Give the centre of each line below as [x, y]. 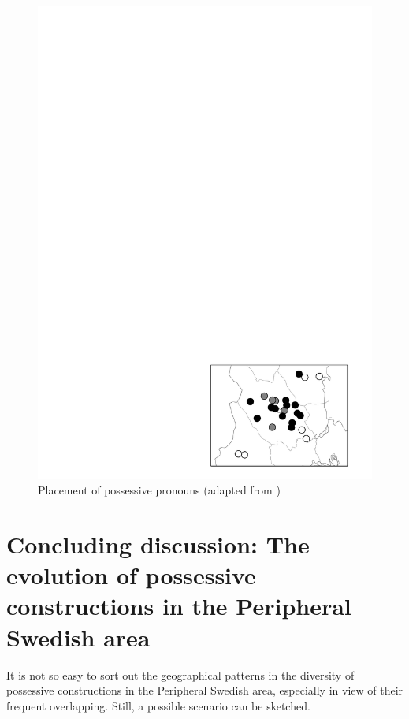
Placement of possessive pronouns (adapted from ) [159, 490]
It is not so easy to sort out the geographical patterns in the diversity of [180, 674]
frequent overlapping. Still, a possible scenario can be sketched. [158, 705]
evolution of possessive [131, 575]
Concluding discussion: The [158, 544]
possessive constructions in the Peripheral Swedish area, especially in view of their [205, 690]
